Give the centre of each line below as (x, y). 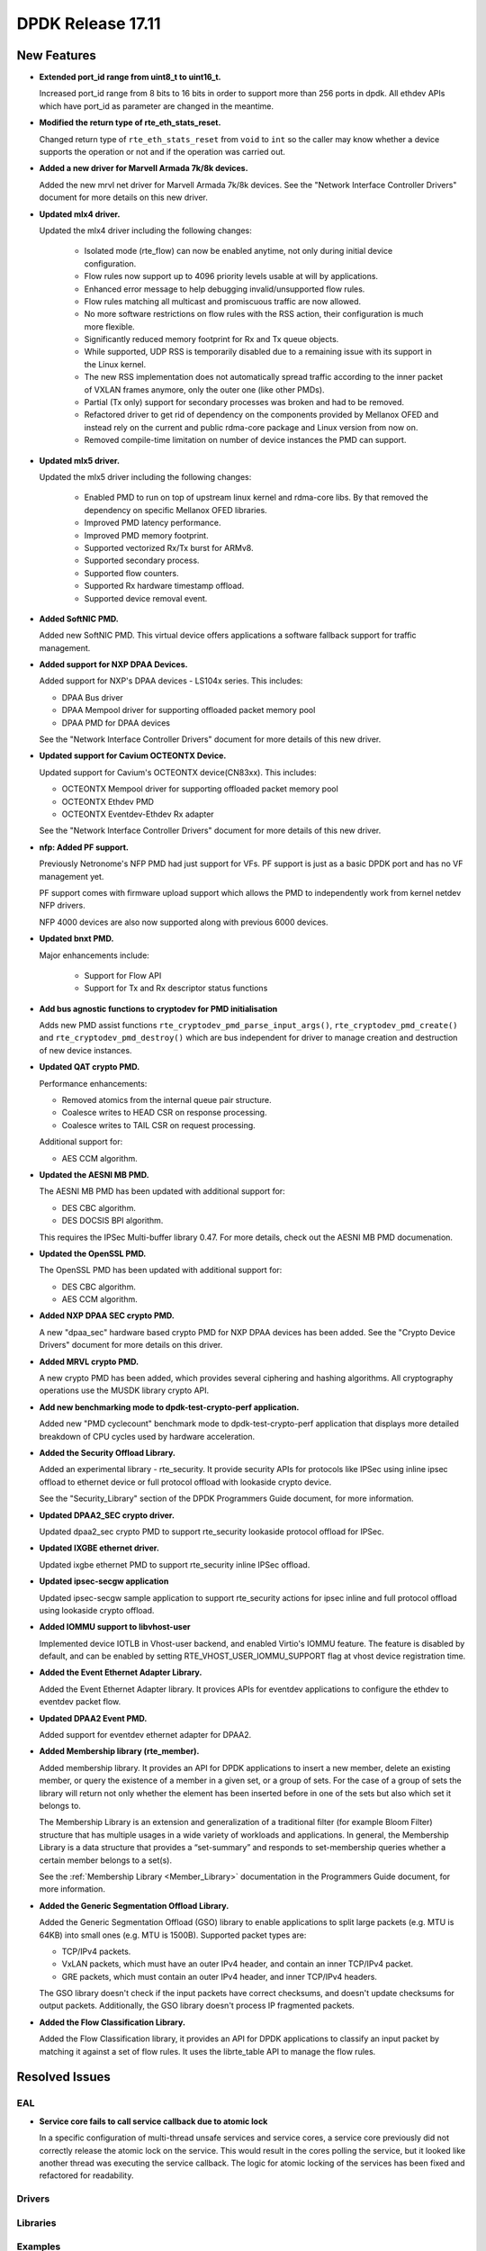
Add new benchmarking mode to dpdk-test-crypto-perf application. (169, 1407)
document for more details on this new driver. (124, 197)
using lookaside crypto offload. (97, 1610)
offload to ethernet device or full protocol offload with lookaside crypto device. (185, 1482)
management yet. (72, 876)
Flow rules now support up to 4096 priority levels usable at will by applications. (231, 276)
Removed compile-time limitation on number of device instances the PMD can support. (245, 440)
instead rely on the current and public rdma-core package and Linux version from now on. (251, 427)
